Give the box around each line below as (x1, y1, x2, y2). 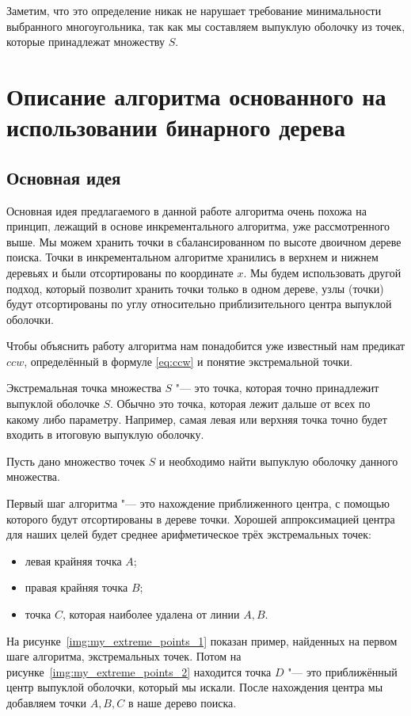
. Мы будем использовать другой (243, 264, 401, 280)
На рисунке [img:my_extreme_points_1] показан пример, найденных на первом (6, 632, 398, 649)
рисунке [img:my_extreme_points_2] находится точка (6, 663, 272, 680)
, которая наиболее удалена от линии (62, 606, 240, 623)
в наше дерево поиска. (127, 694, 237, 710)
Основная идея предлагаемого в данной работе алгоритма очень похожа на (6, 202, 367, 219)
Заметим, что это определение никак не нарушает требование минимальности (6, 2, 382, 18)
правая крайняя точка (25, 579, 128, 596)
